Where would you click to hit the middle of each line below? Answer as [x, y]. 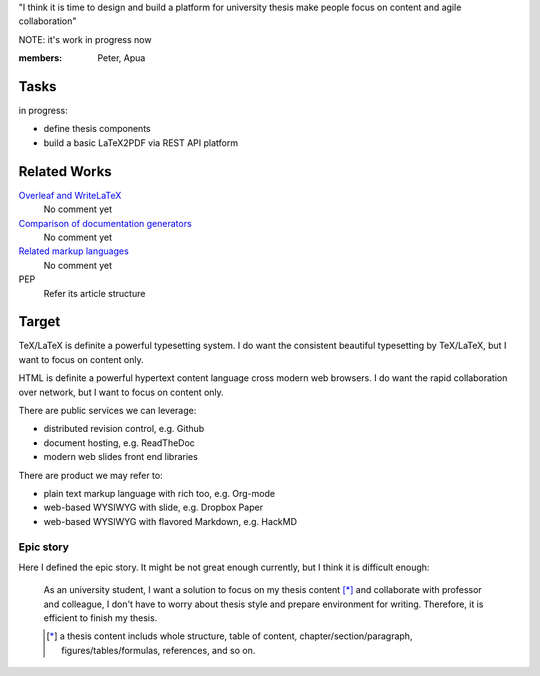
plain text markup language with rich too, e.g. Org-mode [159, 493]
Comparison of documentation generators [105, 223]
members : [40, 58]
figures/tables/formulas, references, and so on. [158, 650]
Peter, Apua [121, 58]
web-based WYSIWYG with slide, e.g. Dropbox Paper [153, 507]
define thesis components [97, 129]
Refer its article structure [94, 293]
